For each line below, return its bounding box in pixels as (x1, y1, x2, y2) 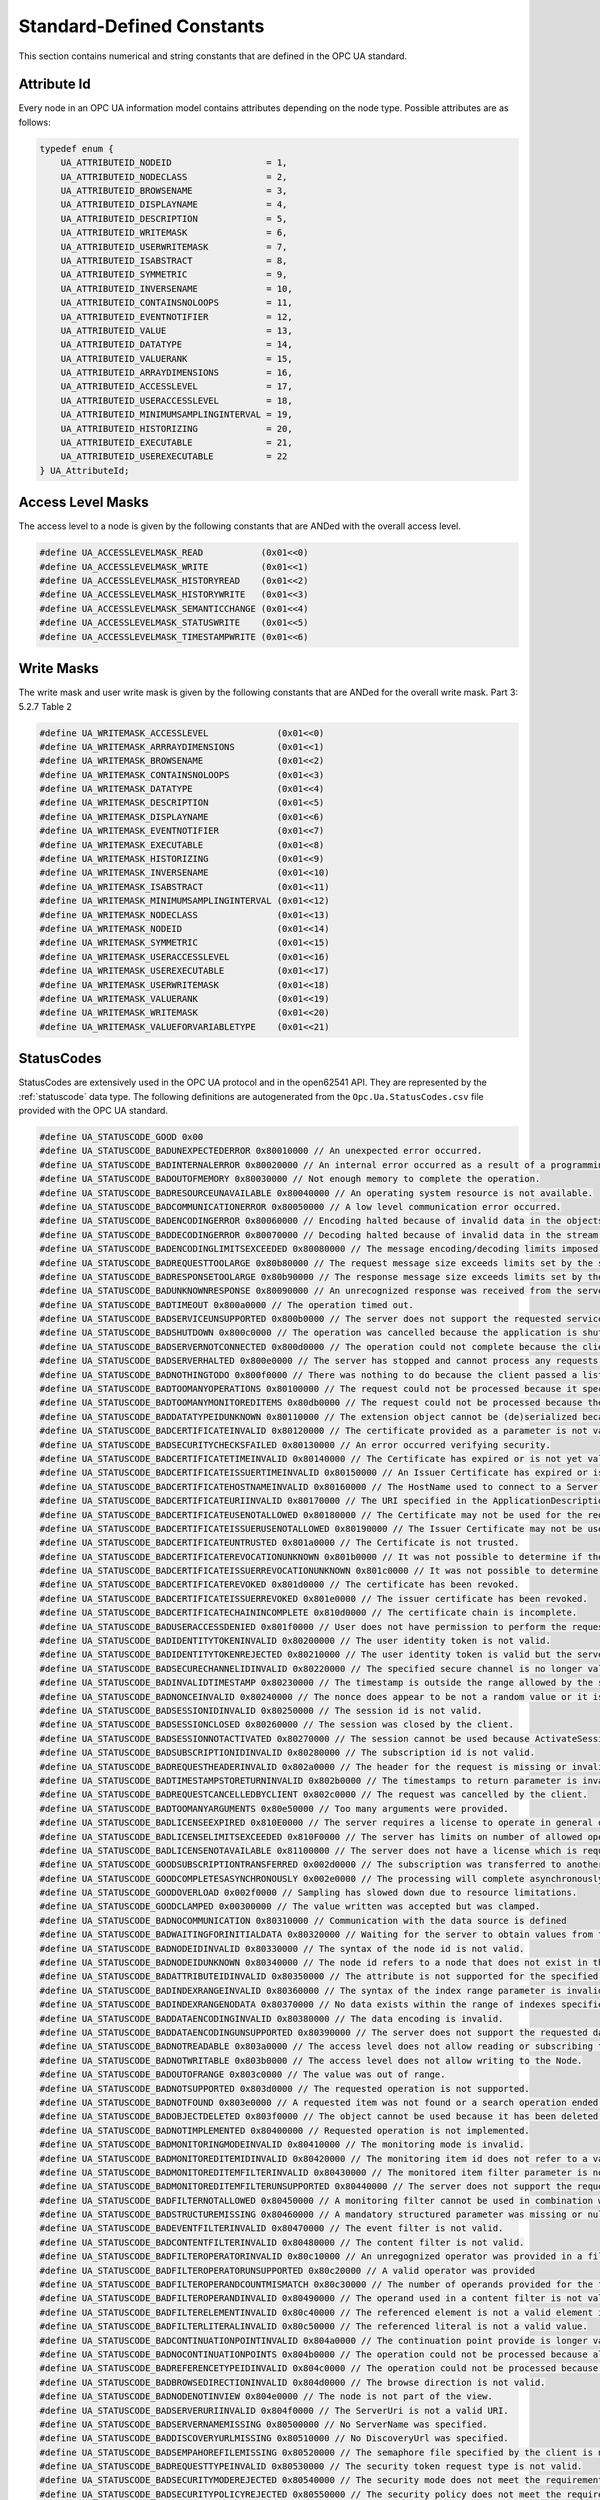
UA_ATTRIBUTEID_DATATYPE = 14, (60, 339, 294, 350)
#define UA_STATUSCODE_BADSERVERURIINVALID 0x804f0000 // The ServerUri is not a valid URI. (39, 2405, 509, 2416)
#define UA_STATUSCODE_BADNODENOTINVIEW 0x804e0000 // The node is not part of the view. (39, 2391, 494, 2402)
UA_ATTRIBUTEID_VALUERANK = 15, (60, 353, 294, 364)
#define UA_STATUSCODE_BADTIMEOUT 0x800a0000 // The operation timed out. (39, 1299, 415, 1310)
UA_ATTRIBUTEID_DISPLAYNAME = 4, (60, 199, 288, 210)
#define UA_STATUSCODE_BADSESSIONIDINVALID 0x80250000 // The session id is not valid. (39, 1705, 483, 1716)
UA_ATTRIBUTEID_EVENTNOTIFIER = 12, (60, 311, 294, 322)
